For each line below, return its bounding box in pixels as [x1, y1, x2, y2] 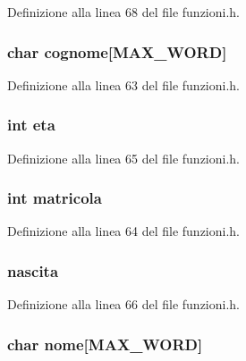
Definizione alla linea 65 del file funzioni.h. [7, 148, 241, 167]
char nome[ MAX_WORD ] [7, 332, 203, 355]
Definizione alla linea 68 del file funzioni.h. [7, 3, 241, 21]
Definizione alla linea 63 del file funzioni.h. [7, 75, 241, 94]
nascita [7, 259, 59, 281]
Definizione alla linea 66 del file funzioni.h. [7, 295, 241, 314]
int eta [7, 113, 55, 136]
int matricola [7, 187, 102, 209]
